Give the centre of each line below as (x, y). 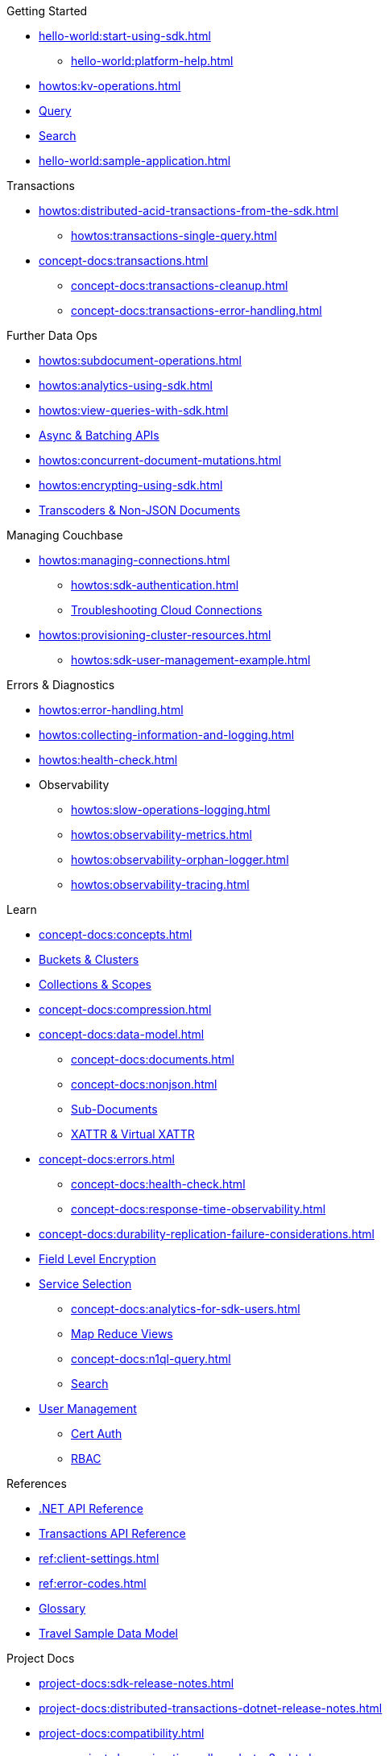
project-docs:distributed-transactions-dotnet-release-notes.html (211, 1708)
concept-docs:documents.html (153, 1059)
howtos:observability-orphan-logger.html (180, 859)
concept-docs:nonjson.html (144, 1084)
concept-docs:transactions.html (124, 260)
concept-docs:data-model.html (122, 1034)
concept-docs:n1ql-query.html (151, 1359)
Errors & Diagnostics (61, 685)
